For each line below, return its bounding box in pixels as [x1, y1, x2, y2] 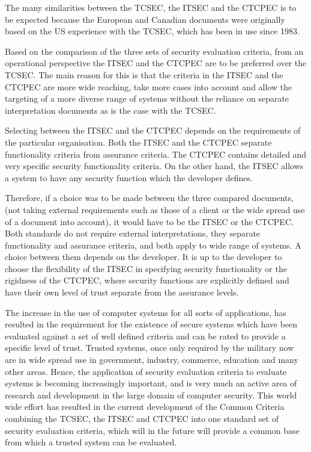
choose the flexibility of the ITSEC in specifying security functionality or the [5, 262, 287, 274]
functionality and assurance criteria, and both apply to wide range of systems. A [5, 238, 301, 251]
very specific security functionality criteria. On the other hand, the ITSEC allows [5, 159, 304, 172]
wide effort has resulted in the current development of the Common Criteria [5, 400, 285, 413]
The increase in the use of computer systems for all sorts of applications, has [5, 306, 287, 318]
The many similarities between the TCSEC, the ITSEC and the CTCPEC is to [5, 1, 297, 13]
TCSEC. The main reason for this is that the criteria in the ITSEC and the [5, 68, 283, 81]
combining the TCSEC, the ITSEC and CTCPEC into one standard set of [5, 412, 279, 424]
